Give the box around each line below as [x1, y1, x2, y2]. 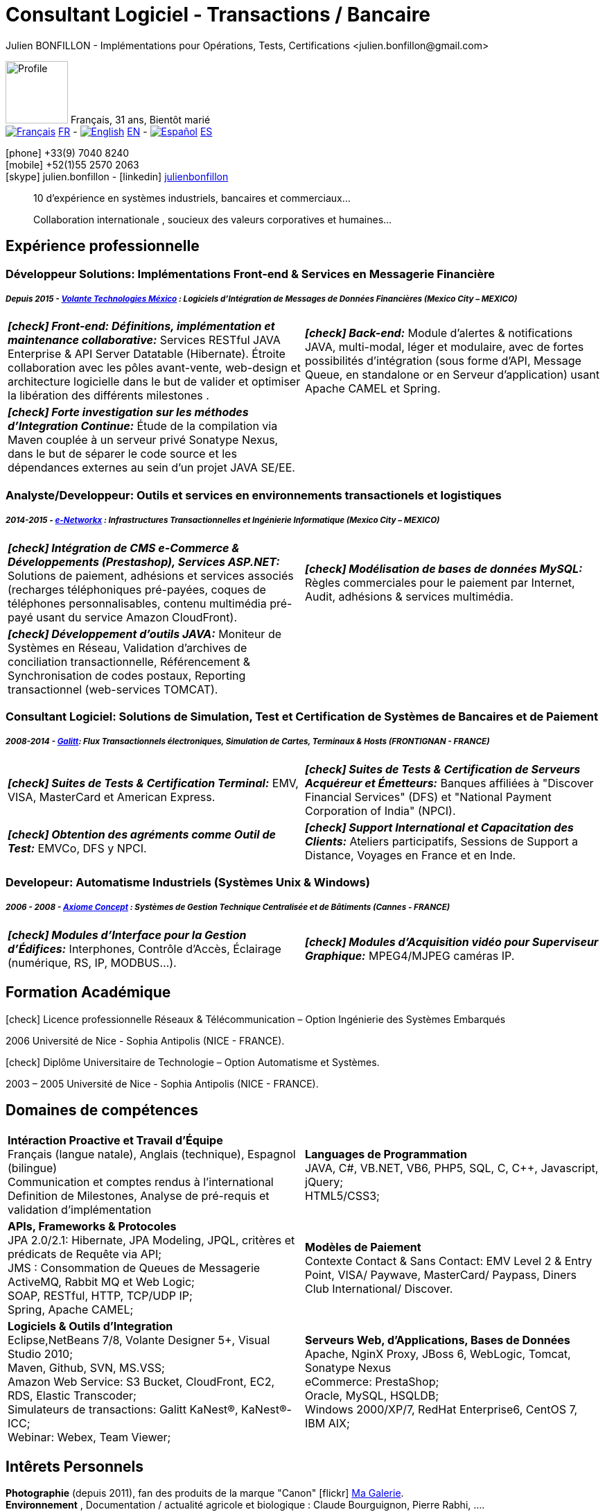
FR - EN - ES [58, 125, 213, 137]
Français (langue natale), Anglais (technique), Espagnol [8, 1146, 296, 1161]
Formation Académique [6, 983, 171, 1002]
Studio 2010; [8, 1346, 73, 1361]
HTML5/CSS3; [305, 1188, 380, 1203]
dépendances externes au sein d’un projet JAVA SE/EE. [8, 461, 295, 475]
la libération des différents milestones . [8, 388, 209, 403]
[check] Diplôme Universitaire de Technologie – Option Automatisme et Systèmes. [6, 1056, 380, 1068]
